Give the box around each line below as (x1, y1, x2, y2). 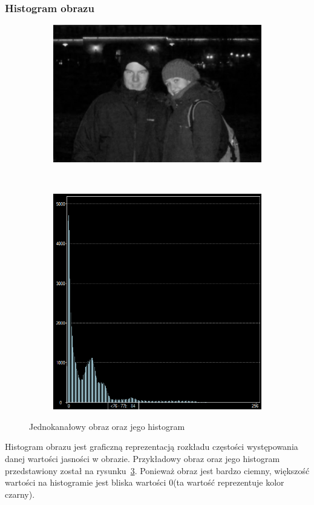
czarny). (5, 487, 35, 500)
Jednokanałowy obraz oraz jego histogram (29, 420, 185, 432)
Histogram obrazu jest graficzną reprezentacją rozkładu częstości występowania (5, 440, 298, 453)
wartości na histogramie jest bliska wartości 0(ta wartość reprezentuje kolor (5, 476, 284, 489)
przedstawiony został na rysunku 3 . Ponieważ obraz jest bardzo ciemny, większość (5, 464, 310, 477)
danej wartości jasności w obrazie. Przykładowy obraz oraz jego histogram (5, 452, 280, 465)
